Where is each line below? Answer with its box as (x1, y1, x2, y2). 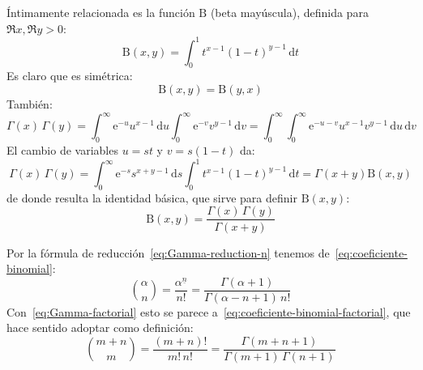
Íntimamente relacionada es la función (6, 4, 195, 20)
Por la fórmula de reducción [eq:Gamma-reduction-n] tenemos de (6, 244, 330, 261)
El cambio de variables (6, 141, 118, 158)
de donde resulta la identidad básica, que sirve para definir (6, 189, 297, 206)
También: (6, 96, 53, 113)
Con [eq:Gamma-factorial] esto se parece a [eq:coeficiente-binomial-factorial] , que (6, 303, 411, 320)
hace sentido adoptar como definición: (6, 319, 194, 336)
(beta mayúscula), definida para (210, 4, 369, 20)
